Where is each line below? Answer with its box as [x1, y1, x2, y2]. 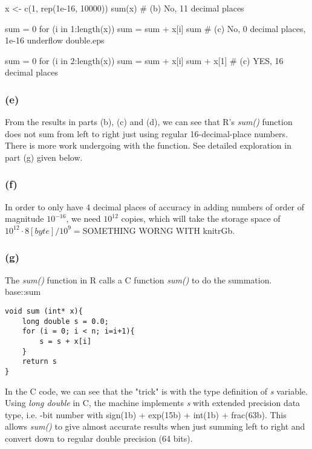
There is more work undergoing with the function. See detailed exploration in [5, 139, 291, 152]
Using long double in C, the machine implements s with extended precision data [5, 396, 301, 409]
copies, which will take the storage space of [121, 212, 281, 225]
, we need [66, 212, 101, 225]
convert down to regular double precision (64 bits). [5, 431, 193, 444]
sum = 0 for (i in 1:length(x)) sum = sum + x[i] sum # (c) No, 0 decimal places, [5, 22, 306, 34]
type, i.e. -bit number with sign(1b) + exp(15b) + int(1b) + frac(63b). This [5, 408, 287, 421]
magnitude [5, 212, 44, 225]
